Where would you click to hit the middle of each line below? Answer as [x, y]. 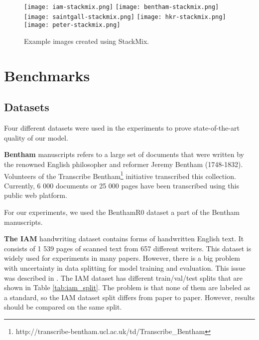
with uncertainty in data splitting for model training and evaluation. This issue [125, 267]
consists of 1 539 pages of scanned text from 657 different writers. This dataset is [128, 248]
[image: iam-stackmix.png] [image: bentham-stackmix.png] [122, 7]
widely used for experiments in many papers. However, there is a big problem [122, 258]
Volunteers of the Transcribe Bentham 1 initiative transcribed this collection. [120, 175]
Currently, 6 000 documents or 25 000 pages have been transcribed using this [122, 185]
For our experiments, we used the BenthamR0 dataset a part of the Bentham [122, 212]
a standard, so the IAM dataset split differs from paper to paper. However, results [129, 297]
